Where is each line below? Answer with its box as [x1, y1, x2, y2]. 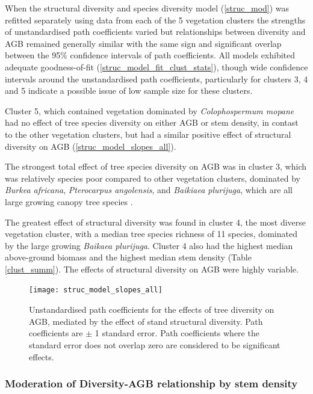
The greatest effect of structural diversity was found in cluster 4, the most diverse [5, 215, 306, 228]
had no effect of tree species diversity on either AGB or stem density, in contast [5, 116, 299, 129]
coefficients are [29, 327, 83, 339]
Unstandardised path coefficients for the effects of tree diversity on [29, 303, 274, 316]
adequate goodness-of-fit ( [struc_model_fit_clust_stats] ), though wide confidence [5, 60, 308, 73]
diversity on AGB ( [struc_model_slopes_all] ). [5, 140, 176, 152]
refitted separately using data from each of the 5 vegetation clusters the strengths [5, 13, 306, 26]
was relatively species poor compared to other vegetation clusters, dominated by [5, 171, 300, 184]
